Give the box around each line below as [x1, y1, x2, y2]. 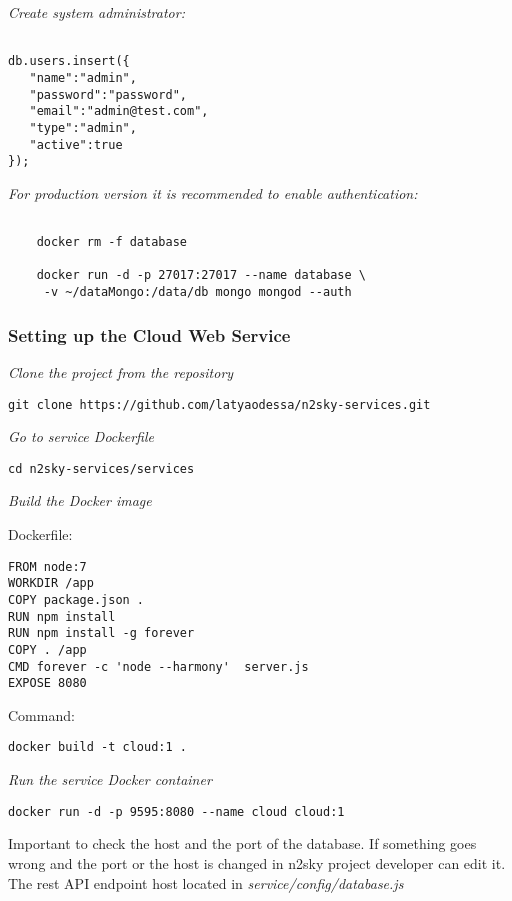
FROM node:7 [8, 559, 87, 574]
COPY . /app [8, 642, 87, 657]
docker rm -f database [36, 235, 187, 250]
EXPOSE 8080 [8, 676, 87, 691]
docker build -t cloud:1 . [8, 740, 187, 755]
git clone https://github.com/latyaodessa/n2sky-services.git [8, 397, 431, 412]
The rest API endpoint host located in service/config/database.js [8, 872, 404, 893]
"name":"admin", [29, 70, 137, 85]
